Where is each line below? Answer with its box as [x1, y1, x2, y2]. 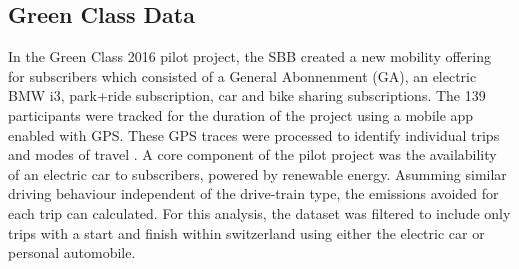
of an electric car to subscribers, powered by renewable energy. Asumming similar [8, 163, 507, 184]
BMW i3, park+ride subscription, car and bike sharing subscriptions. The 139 [8, 85, 486, 106]
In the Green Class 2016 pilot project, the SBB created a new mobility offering [8, 46, 491, 67]
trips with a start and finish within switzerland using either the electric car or [8, 222, 485, 243]
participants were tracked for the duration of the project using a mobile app [8, 104, 474, 125]
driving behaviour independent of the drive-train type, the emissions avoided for [8, 183, 499, 204]
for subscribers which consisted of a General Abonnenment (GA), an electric [8, 65, 477, 86]
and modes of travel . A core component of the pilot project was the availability [8, 144, 497, 165]
